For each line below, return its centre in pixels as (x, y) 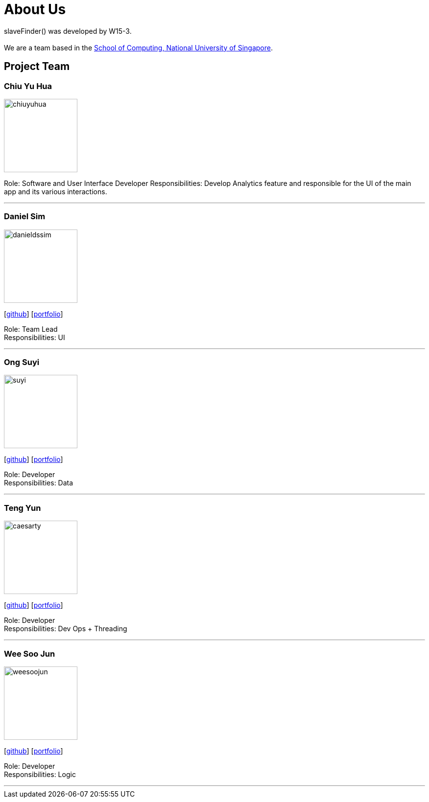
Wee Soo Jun (30, 653)
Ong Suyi (22, 362)
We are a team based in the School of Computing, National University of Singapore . (139, 47)
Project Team (37, 67)
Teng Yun (23, 508)
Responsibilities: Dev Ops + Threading (66, 629)
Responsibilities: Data (39, 483)
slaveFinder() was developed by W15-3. (68, 31)
